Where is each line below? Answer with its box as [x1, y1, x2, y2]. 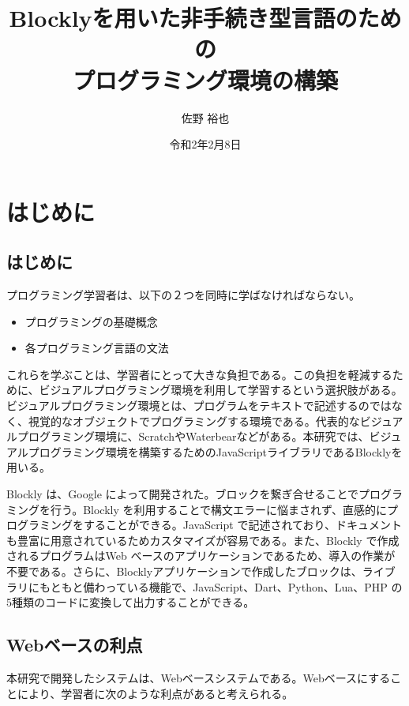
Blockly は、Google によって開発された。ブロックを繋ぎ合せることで [6, 486, 358, 502]
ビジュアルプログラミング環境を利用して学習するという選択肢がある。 [39, 381, 403, 398]
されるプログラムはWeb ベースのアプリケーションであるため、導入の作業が [6, 547, 396, 564]
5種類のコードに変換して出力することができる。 [6, 594, 255, 610]
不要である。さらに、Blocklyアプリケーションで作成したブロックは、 [6, 562, 362, 579]
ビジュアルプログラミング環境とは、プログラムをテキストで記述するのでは [6, 397, 392, 414]
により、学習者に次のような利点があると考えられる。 [17, 685, 294, 701]
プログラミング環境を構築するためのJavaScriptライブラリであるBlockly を [28, 443, 403, 460]
